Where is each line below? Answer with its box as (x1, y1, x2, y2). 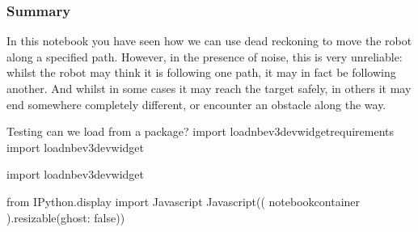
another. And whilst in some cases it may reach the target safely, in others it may (6, 80, 412, 96)
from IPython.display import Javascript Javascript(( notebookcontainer (6, 192, 361, 209)
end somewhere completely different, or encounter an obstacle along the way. (6, 95, 386, 112)
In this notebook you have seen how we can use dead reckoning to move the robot (6, 32, 412, 49)
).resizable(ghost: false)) (6, 209, 125, 226)
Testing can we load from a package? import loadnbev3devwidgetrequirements (6, 123, 395, 140)
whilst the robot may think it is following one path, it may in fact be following (6, 64, 396, 81)
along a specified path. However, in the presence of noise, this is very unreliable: (6, 48, 403, 65)
